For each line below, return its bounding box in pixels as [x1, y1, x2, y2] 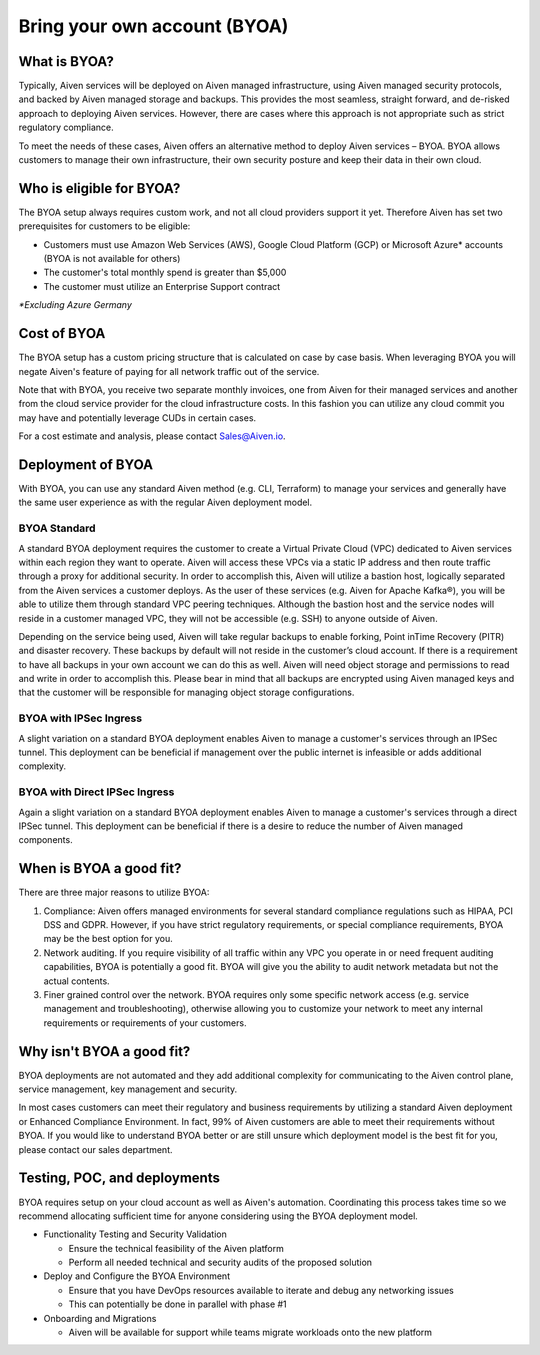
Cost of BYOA [18, 325, 106, 342]
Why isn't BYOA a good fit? [18, 1043, 191, 1060]
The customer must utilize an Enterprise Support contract [43, 280, 281, 292]
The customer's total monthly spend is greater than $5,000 [43, 266, 287, 279]
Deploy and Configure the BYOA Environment [43, 1270, 230, 1282]
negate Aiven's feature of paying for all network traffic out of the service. [18, 365, 320, 377]
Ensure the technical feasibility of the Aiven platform [68, 1242, 284, 1254]
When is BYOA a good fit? [18, 860, 182, 877]
